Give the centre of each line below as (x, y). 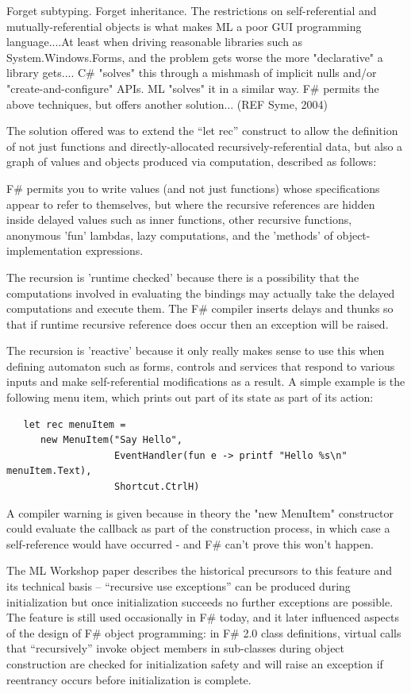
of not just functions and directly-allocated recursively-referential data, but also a (205, 146)
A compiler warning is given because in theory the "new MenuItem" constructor (200, 512)
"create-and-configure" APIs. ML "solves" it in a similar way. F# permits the (193, 88)
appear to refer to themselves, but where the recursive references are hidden (191, 204)
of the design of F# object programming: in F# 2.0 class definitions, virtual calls (204, 632)
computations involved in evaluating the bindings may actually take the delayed (201, 293)
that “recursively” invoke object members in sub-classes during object (176, 648)
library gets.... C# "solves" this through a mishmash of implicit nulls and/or (192, 73)
